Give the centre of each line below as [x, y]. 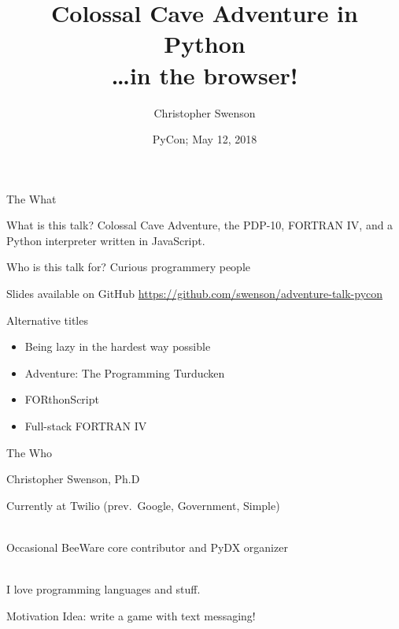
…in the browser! [205, 74]
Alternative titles [47, 320]
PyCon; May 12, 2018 [205, 139]
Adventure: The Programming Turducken [125, 372]
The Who [29, 452]
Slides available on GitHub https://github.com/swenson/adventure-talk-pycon [195, 294]
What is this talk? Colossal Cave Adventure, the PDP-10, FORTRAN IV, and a [200, 225]
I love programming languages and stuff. [103, 589]
